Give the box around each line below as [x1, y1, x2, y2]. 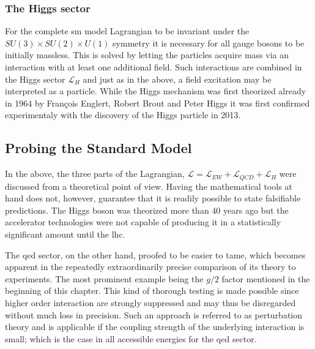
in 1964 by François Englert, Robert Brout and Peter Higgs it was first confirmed [5, 96, 310, 109]
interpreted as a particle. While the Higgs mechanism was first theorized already [5, 84, 306, 97]
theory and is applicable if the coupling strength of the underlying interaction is [5, 320, 305, 333]
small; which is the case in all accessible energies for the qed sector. [5, 332, 257, 345]
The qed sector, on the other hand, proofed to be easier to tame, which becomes [5, 248, 306, 261]
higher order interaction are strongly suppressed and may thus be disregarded [5, 296, 296, 309]
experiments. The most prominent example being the [5, 272, 204, 285]
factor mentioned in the [221, 272, 310, 285]
